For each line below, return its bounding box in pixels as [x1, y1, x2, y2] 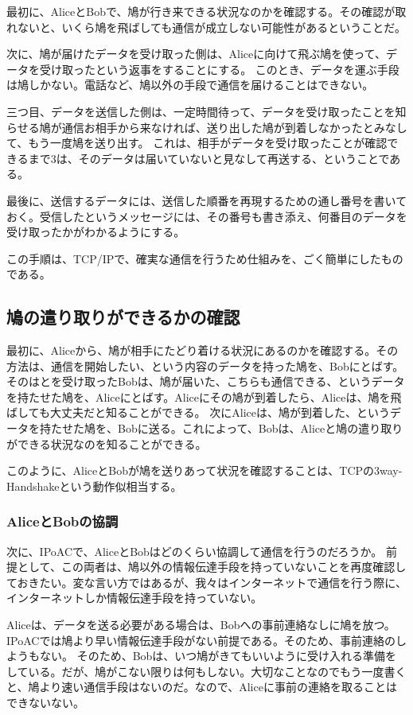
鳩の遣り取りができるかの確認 [6, 305, 240, 329]
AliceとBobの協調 [6, 511, 119, 531]
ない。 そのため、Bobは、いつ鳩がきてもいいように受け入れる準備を [39, 647, 397, 664]
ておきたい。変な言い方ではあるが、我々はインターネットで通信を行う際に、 [6, 573, 407, 590]
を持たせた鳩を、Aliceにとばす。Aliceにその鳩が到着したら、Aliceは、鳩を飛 [6, 388, 402, 405]
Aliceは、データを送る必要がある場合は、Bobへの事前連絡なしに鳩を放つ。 [6, 616, 395, 633]
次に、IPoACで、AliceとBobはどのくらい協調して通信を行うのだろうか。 [6, 542, 383, 559]
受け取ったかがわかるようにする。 [6, 223, 185, 240]
